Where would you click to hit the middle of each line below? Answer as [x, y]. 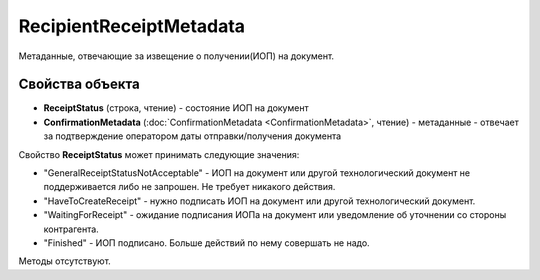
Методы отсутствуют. [65, 261]
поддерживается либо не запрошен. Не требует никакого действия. [189, 187]
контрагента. [71, 229]
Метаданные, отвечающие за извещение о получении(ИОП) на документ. [176, 56]
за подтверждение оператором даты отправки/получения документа [192, 136]
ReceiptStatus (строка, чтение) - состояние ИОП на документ [176, 108]
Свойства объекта [79, 84]
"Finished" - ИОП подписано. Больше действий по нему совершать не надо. [206, 242]
